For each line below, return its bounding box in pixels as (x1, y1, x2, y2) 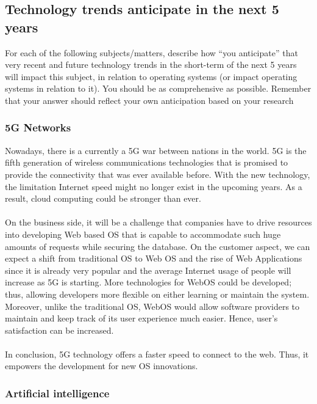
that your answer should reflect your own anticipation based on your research (5, 94, 294, 106)
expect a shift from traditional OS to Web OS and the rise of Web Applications (5, 252, 302, 265)
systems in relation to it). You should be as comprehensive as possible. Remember (5, 82, 312, 95)
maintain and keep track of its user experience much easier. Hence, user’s (5, 312, 278, 325)
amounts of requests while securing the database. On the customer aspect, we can (5, 240, 310, 252)
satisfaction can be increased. (5, 323, 114, 336)
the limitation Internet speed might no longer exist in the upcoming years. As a (5, 180, 302, 193)
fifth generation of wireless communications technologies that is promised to (5, 156, 288, 169)
